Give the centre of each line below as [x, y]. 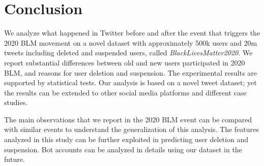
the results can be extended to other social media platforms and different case [125, 92]
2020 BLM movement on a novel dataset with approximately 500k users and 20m [131, 42]
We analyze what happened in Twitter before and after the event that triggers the [132, 33]
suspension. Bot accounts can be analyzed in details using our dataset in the [123, 149]
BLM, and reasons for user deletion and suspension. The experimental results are [131, 72]
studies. [16, 102]
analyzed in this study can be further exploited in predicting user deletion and [126, 139]
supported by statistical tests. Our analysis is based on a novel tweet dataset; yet [130, 82]
